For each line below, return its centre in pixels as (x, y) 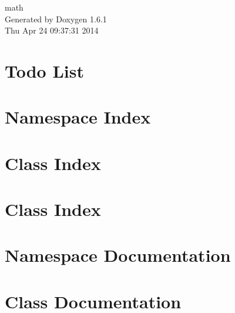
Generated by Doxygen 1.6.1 (56, 19)
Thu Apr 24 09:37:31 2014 (52, 30)
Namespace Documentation (118, 255)
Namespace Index (78, 117)
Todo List (44, 70)
